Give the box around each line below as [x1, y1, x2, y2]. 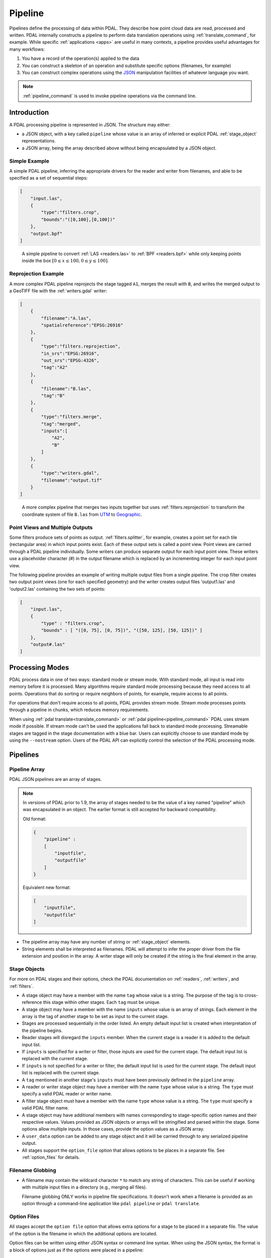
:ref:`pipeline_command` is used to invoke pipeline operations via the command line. [23, 93, 197, 99]
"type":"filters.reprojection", [41, 344, 120, 349]
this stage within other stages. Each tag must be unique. [43, 999, 161, 1005]
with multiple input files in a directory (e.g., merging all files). [22, 1184, 148, 1190]
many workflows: [9, 46, 45, 52]
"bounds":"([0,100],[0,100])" [41, 216, 115, 222]
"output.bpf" [30, 230, 63, 237]
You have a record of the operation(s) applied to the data [22, 55, 140, 61]
